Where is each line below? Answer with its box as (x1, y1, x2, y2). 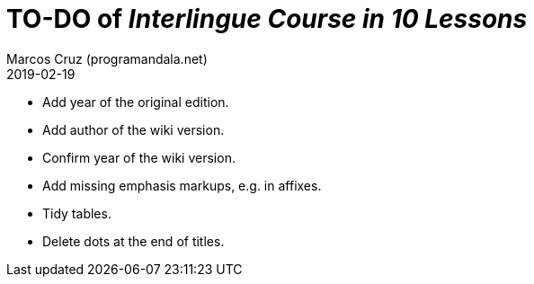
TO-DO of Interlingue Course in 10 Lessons (6, 4, 528, 34)
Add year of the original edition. (42, 93, 229, 110)
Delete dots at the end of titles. (42, 233, 225, 249)
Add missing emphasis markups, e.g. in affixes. (42, 177, 322, 193)
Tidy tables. (42, 205, 111, 221)
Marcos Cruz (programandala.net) (6, 50, 208, 67)
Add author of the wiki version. (42, 121, 225, 138)
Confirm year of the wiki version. (42, 149, 236, 165)
